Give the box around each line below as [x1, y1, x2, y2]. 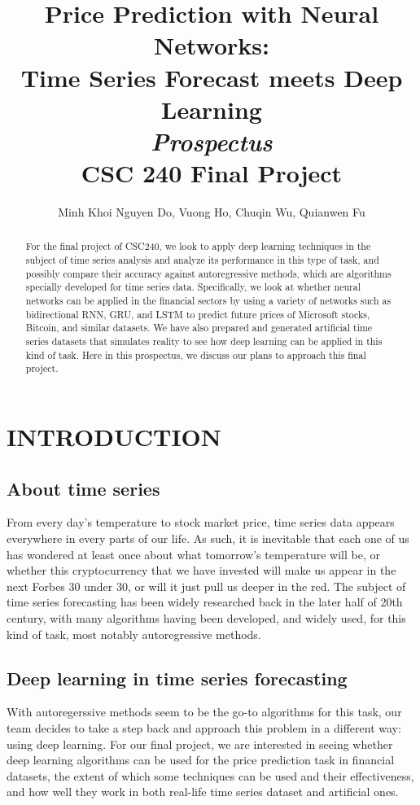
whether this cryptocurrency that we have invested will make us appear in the [7, 562, 396, 579]
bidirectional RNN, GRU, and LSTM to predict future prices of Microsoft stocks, [25, 307, 370, 321]
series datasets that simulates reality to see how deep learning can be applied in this [25, 335, 383, 348]
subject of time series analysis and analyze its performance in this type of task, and [25, 253, 379, 267]
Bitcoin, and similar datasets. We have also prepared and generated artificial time [25, 321, 373, 335]
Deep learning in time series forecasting [7, 665, 348, 690]
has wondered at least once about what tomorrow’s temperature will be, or [7, 545, 380, 562]
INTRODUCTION [7, 420, 222, 453]
